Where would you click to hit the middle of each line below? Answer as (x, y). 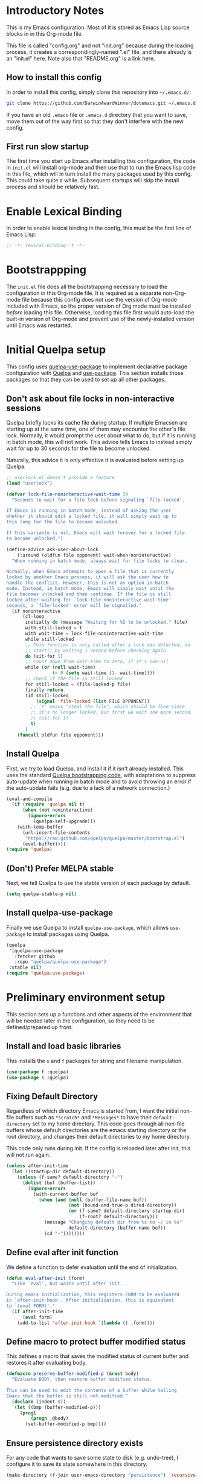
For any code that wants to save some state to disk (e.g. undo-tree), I (92, 1458)
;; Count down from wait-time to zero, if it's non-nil (97, 662)
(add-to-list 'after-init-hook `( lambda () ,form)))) (86, 1323)
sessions (24, 408)
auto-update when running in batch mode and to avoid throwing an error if (99, 781)
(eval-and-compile (29, 799)
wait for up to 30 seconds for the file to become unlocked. (79, 448)
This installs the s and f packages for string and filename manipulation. (95, 1061)
